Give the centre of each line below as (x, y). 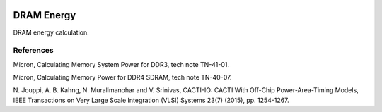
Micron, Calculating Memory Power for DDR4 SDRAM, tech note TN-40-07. (122, 77)
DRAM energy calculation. (51, 32)
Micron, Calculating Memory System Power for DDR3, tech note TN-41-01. (121, 64)
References (33, 51)
